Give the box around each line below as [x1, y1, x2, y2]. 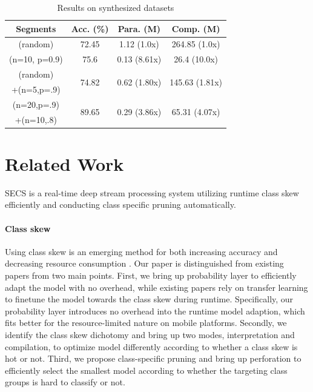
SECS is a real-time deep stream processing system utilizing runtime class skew [5, 186, 299, 199]
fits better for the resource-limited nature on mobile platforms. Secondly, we [5, 316, 287, 329]
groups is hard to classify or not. [5, 376, 125, 388]
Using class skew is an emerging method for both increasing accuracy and [5, 245, 278, 257]
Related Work [5, 151, 124, 176]
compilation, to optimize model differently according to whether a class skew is [5, 340, 298, 353]
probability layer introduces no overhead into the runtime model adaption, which [5, 304, 305, 317]
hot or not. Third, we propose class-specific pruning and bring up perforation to [5, 352, 301, 365]
